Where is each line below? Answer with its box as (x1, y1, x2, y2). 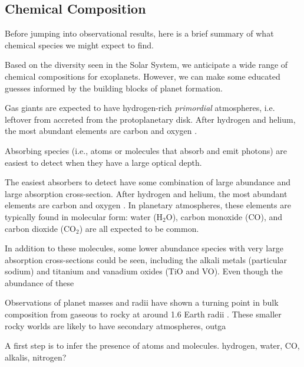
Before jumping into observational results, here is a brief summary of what (5, 27, 274, 40)
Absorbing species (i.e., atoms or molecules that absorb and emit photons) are (5, 144, 288, 156)
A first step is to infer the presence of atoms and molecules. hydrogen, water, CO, (5, 339, 300, 352)
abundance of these (5, 276, 74, 289)
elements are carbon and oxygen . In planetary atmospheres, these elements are (5, 199, 291, 211)
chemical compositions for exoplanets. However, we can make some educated (5, 70, 280, 82)
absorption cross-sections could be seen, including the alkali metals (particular (5, 253, 288, 266)
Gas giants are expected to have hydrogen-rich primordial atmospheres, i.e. (5, 101, 275, 114)
